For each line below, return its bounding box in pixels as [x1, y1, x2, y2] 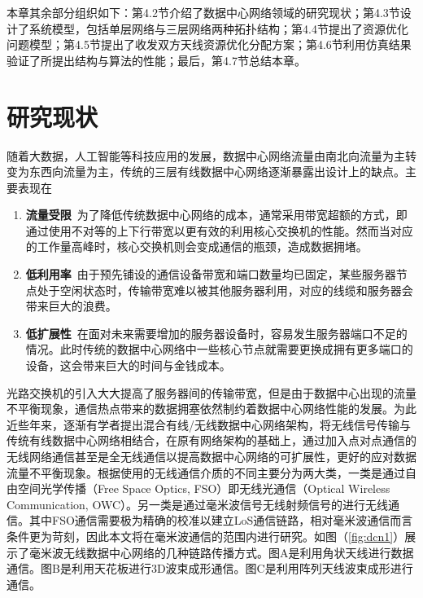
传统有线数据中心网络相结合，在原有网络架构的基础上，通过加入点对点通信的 [7, 432, 416, 449]
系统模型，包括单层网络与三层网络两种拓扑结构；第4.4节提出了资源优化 [28, 20, 408, 37]
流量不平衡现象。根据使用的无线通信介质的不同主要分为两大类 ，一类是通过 [7, 464, 405, 481]
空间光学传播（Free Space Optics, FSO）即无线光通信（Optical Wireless [17, 480, 390, 497]
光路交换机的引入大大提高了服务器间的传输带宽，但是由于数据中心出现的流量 [7, 384, 416, 401]
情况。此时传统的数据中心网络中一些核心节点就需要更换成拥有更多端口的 [25, 341, 413, 358]
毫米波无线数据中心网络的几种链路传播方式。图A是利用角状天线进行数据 [28, 543, 414, 561]
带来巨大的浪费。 [25, 297, 117, 314]
